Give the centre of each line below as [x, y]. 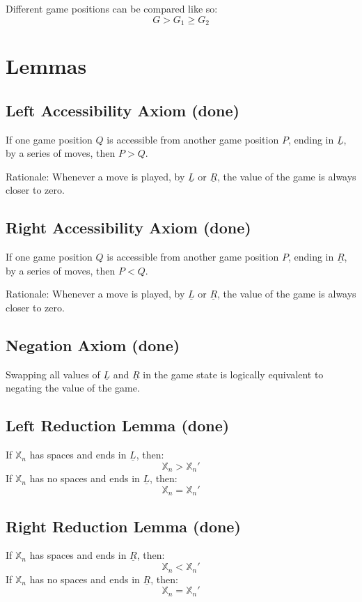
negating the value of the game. [73, 388]
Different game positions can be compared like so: [112, 8]
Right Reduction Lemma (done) [123, 526]
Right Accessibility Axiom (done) [128, 227]
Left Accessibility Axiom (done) [123, 110]
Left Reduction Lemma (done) [118, 425]
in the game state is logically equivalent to [233, 374]
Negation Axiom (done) [93, 345]
